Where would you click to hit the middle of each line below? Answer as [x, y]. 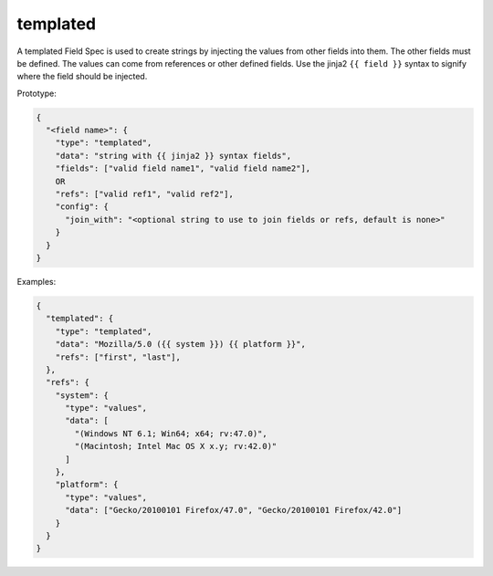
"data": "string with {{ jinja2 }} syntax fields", [173, 156]
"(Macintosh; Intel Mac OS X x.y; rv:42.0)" [176, 446]
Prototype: [37, 93]
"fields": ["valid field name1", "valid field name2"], [183, 168]
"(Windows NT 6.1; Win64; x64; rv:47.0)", [171, 433]
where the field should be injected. [82, 77]
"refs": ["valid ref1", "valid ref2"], [145, 194]
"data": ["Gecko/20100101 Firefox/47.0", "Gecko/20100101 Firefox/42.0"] [234, 510]
